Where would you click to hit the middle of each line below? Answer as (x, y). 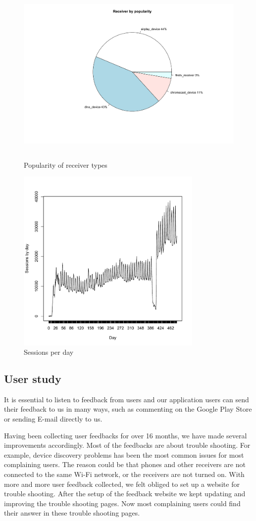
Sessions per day (49, 352)
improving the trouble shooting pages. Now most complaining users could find (122, 503)
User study (33, 379)
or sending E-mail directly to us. (53, 419)
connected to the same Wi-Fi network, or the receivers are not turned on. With (124, 474)
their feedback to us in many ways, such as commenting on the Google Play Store (128, 409)
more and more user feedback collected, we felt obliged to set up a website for (122, 484)
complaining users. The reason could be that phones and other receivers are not (125, 464)
